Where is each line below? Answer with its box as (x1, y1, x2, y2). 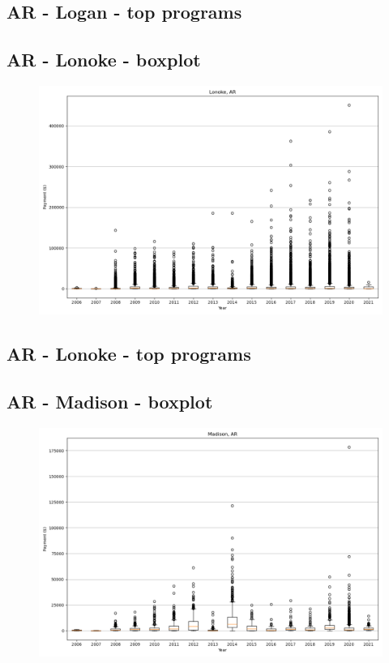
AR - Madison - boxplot (6, 389, 213, 414)
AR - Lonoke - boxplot (6, 47, 201, 72)
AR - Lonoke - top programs (6, 341, 251, 366)
